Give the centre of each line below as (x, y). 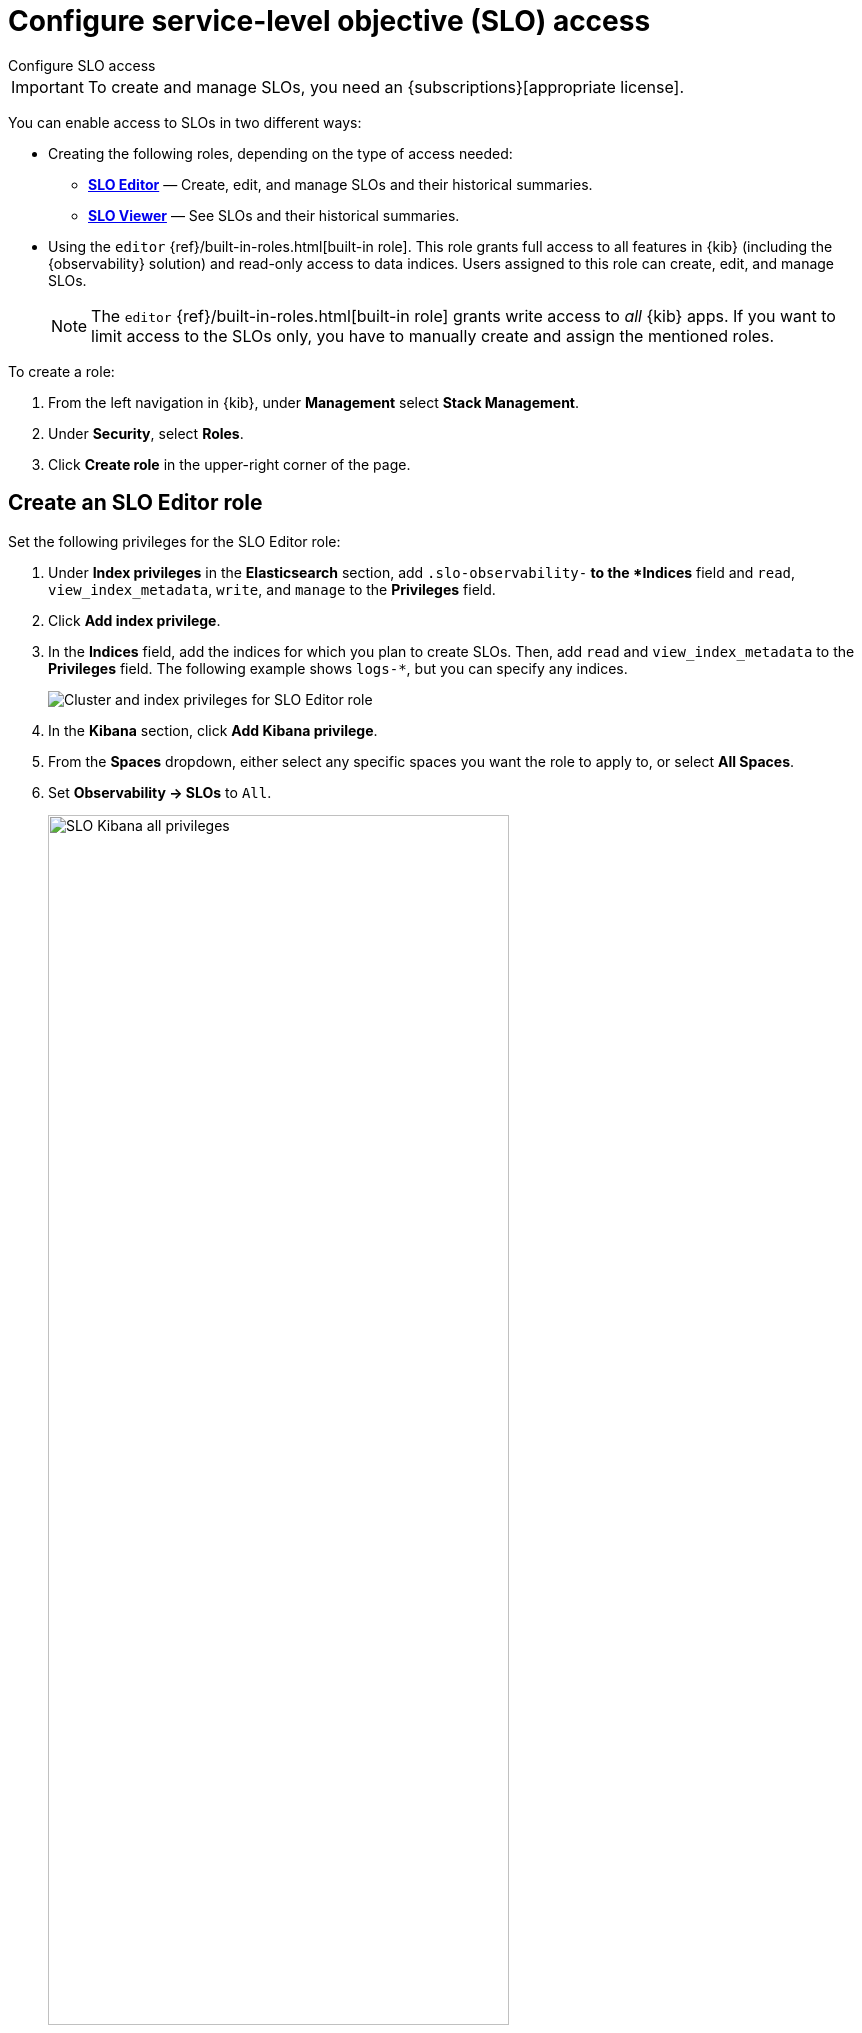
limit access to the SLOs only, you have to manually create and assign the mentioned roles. (433, 335)
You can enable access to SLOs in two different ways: (185, 122)
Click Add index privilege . (134, 620)
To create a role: (61, 371)
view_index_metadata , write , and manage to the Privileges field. (272, 589)
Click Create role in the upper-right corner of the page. (229, 464)
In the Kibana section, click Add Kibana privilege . (213, 730)
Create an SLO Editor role (135, 503)
